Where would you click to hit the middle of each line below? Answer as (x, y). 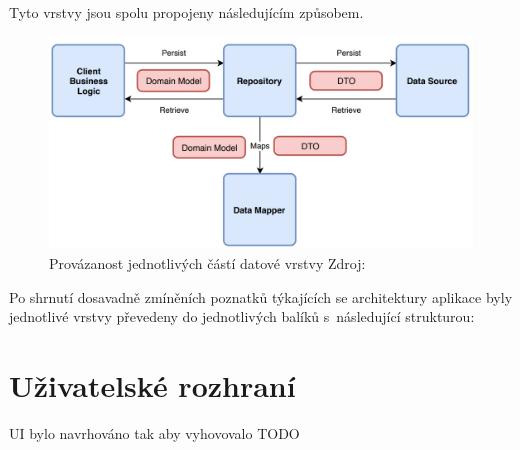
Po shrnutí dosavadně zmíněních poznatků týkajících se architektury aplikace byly (261, 296)
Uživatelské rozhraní (152, 384)
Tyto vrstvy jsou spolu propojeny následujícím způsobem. (186, 12)
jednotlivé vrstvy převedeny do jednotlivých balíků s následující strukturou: (242, 316)
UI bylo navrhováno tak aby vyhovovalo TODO (154, 432)
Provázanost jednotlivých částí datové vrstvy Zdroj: (207, 263)
